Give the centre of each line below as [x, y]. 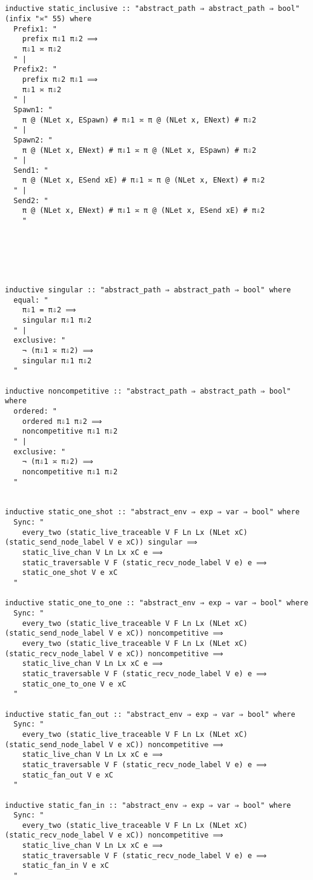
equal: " [31, 300]
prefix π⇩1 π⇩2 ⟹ [60, 39]
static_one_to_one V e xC [74, 684]
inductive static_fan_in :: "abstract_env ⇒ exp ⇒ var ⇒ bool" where [148, 805]
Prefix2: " [35, 69]
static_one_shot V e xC [70, 573]
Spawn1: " [33, 109]
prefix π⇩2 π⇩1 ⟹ [60, 79]
